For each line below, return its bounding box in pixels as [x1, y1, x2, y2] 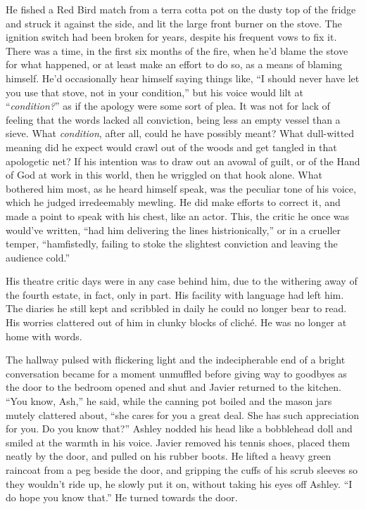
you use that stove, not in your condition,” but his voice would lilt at [6, 84, 304, 99]
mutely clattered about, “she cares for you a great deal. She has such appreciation [6, 407, 360, 422]
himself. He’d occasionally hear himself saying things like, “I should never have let [6, 70, 360, 85]
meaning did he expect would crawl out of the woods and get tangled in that [6, 139, 337, 154]
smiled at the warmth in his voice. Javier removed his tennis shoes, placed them [6, 434, 351, 449]
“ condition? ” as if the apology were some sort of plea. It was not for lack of [6, 98, 330, 113]
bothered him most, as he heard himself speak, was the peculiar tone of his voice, [6, 181, 356, 195]
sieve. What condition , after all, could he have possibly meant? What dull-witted [6, 126, 355, 141]
